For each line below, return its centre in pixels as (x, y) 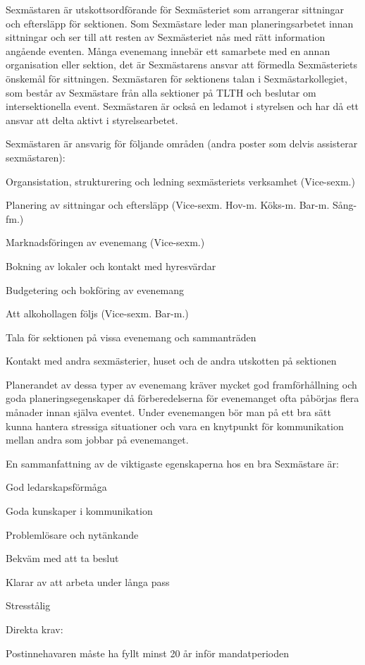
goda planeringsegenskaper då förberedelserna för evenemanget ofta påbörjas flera (182, 398)
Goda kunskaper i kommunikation (79, 511)
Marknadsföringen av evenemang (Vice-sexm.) (105, 242)
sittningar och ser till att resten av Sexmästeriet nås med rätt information (166, 37)
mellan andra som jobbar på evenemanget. (97, 440)
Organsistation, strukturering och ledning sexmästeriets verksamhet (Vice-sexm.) (180, 181)
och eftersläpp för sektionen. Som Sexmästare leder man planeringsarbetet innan (180, 23)
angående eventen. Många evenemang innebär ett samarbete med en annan (168, 50)
